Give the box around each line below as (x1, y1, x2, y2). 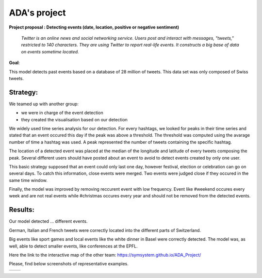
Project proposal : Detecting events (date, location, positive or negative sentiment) (9, 24, 180, 30)
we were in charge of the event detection (21, 110, 104, 116)
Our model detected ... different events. (9, 218, 88, 224)
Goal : (9, 60, 20, 65)
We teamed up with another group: (9, 101, 79, 107)
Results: (9, 206, 35, 214)
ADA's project (9, 7, 66, 18)
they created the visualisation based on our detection (21, 116, 128, 122)
